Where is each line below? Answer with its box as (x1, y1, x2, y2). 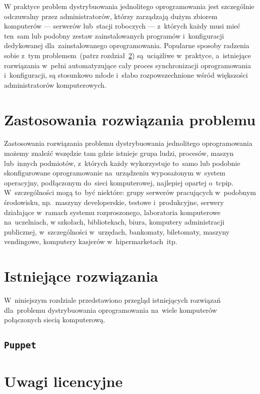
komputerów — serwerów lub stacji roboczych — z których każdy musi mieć (4, 21, 240, 31)
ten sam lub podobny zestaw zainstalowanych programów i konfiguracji (4, 30, 224, 41)
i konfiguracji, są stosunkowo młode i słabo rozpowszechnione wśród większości (4, 70, 248, 80)
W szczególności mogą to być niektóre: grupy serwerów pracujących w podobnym (4, 187, 256, 198)
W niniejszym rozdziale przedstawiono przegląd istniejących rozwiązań (4, 295, 221, 305)
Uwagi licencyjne (4, 371, 123, 391)
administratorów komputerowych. (4, 79, 106, 90)
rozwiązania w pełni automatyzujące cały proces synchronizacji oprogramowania (4, 60, 251, 70)
